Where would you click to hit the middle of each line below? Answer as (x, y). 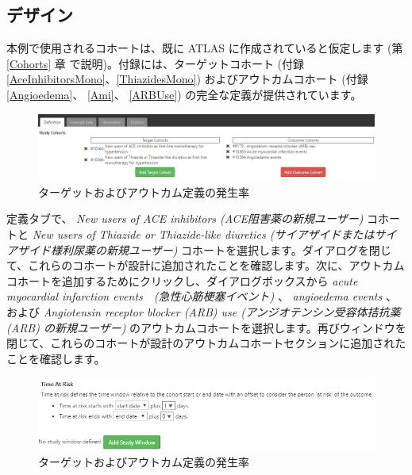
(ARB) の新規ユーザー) (66, 327)
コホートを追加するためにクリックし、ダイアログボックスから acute (182, 280)
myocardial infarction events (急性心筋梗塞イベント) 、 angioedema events (194, 296)
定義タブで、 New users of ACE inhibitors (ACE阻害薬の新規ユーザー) (185, 218)
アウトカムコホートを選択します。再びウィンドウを (273, 327)
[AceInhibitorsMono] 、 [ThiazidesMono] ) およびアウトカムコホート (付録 (187, 79)
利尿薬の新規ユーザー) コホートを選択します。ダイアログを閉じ (226, 249)
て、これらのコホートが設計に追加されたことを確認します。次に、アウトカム (206, 265)
